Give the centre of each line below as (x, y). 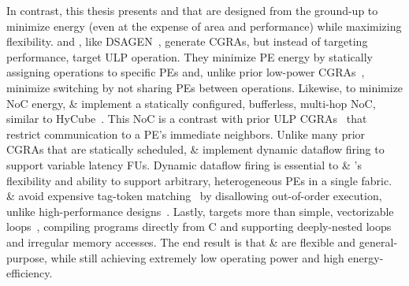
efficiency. (30, 273)
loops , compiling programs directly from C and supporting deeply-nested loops (199, 227)
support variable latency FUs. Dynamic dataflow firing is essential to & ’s (184, 164)
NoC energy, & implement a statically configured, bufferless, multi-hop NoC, (191, 103)
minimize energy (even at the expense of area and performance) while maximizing (204, 26)
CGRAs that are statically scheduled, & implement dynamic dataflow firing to (195, 149)
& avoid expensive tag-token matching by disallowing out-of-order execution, (194, 196)
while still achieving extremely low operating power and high (197, 257)
